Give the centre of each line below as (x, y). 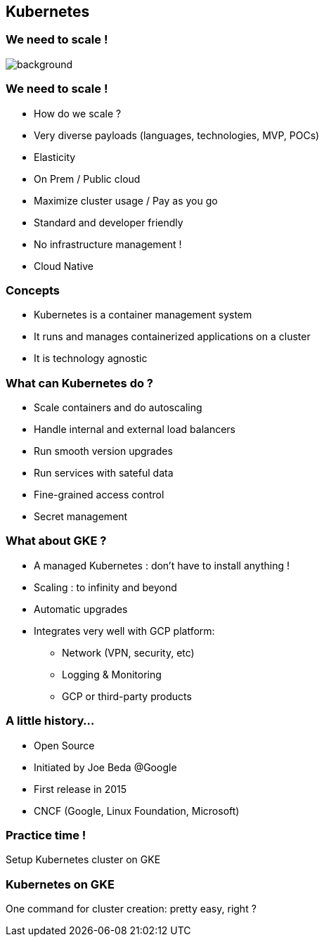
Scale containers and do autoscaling (118, 408)
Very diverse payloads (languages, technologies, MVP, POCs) (177, 135)
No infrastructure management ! (108, 244)
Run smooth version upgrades (103, 451)
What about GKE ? (56, 541)
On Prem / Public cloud (87, 179)
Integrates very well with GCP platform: (124, 631)
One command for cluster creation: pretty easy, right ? (131, 909)
